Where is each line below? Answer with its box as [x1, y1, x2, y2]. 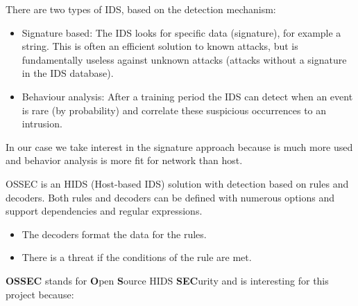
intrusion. [22, 116, 62, 131]
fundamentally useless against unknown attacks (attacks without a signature [22, 52, 347, 66]
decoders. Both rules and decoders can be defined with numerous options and [6, 190, 335, 204]
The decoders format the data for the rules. [22, 226, 207, 241]
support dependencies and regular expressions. [6, 204, 203, 218]
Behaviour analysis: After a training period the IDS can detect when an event [22, 89, 353, 103]
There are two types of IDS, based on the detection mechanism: [6, 2, 276, 16]
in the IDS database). [22, 66, 114, 80]
